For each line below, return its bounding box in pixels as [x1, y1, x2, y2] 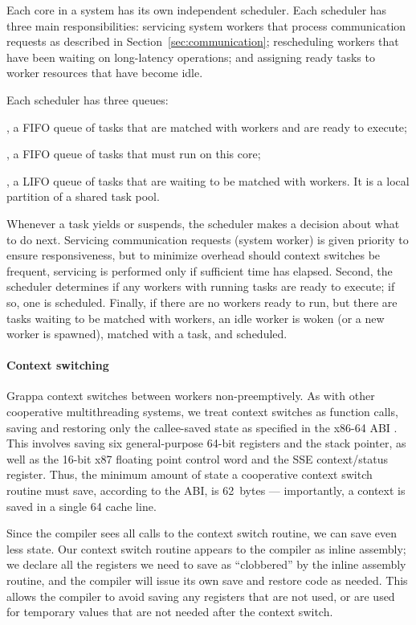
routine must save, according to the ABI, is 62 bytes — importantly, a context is [6, 482, 406, 499]
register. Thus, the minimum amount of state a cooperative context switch [6, 466, 373, 483]
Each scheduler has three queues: [6, 91, 169, 108]
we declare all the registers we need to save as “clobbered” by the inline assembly [6, 556, 406, 573]
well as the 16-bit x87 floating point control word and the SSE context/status [6, 450, 388, 467]
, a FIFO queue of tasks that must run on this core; [6, 145, 261, 162]
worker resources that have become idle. [6, 64, 203, 81]
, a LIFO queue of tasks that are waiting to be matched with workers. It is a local [6, 172, 410, 189]
